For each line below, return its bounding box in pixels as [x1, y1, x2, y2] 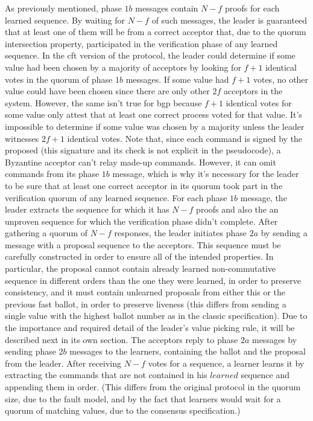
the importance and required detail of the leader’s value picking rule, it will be [5, 321, 295, 334]
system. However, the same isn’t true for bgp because [5, 96, 202, 109]
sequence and [241, 368, 290, 381]
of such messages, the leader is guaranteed [151, 13, 308, 26]
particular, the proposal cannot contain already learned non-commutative [5, 262, 276, 275]
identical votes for [226, 96, 292, 109]
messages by [251, 333, 297, 345]
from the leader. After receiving [5, 356, 122, 369]
